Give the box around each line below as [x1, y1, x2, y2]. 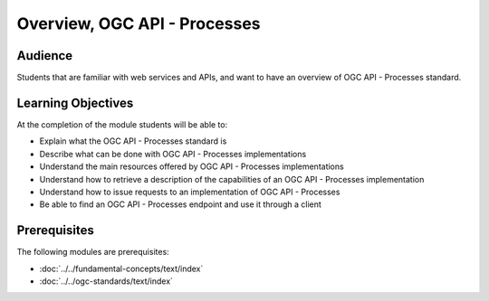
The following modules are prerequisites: [16, 247, 169, 258]
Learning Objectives [16, 95, 134, 110]
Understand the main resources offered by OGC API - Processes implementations [39, 161, 344, 172]
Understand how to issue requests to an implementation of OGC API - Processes [39, 186, 340, 197]
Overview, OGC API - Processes [16, 14, 262, 33]
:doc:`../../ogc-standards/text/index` [39, 276, 174, 287]
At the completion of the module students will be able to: [16, 118, 228, 130]
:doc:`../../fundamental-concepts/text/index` [39, 263, 204, 274]
